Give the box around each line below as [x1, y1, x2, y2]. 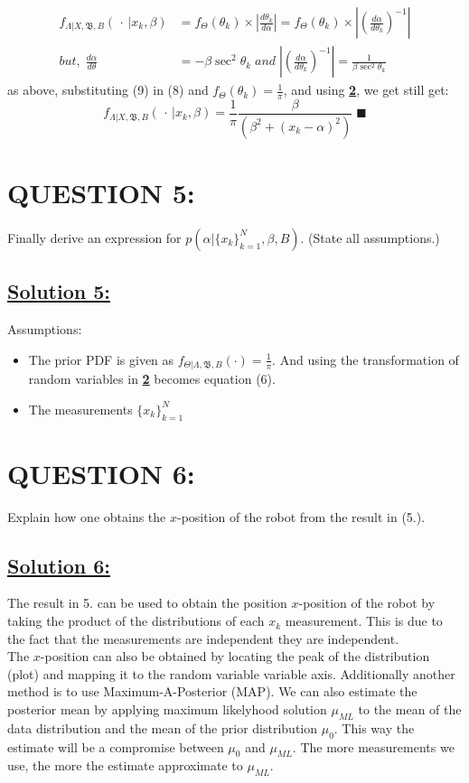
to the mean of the [358, 700, 462, 719]
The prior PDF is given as [28, 350, 174, 368]
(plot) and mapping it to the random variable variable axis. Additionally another [7, 664, 455, 683]
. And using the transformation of [272, 350, 459, 368]
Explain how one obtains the [7, 507, 166, 526]
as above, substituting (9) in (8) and [7, 80, 209, 99]
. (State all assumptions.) [300, 228, 440, 247]
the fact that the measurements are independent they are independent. [7, 629, 399, 648]
